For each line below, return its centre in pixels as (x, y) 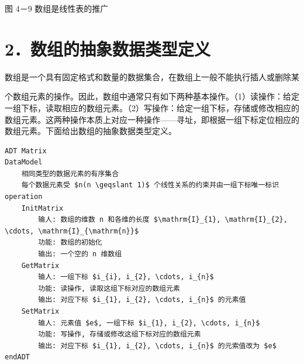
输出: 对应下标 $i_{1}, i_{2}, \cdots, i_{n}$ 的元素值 (142, 300)
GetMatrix (40, 265)
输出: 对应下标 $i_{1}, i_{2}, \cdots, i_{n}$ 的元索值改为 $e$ (157, 346)
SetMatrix (40, 311)
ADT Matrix (26, 151)
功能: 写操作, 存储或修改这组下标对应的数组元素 (120, 334)
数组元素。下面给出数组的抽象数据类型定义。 (91, 131)
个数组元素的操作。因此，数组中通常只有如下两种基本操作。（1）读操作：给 (148, 96)
